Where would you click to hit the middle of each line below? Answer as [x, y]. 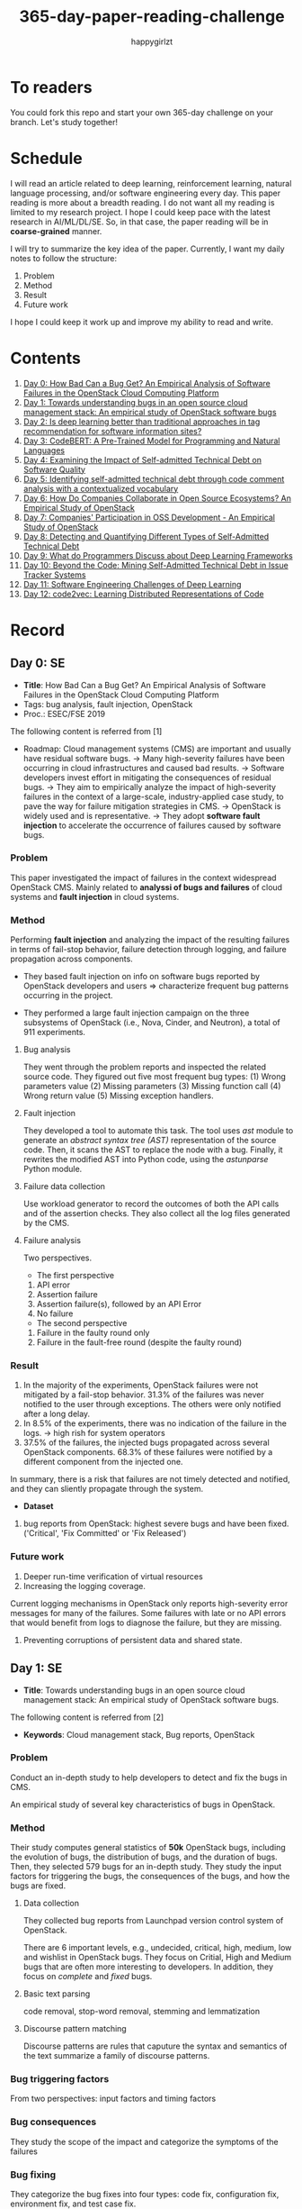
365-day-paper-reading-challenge [152, 17]
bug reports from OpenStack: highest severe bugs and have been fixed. [156, 1523]
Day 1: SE [36, 1668]
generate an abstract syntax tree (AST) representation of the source [150, 1141]
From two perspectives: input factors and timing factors [113, 2099]
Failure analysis [52, 1241]
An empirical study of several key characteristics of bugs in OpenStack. [143, 1804]
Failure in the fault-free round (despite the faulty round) [139, 1342]
